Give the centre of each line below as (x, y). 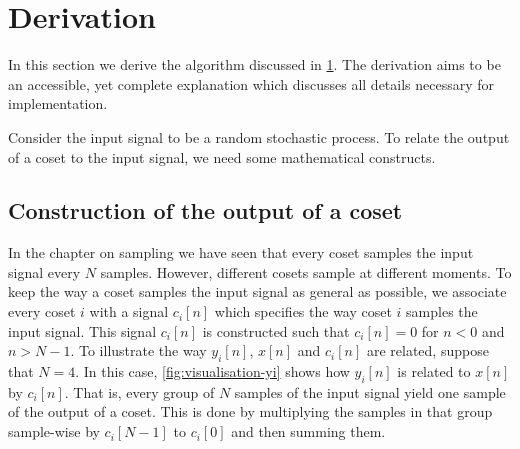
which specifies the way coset (303, 311)
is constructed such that (276, 330)
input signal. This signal (82, 330)
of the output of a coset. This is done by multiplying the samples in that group (250, 411)
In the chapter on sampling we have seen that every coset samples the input (241, 252)
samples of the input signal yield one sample (370, 391)
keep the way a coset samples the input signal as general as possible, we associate (257, 291)
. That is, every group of (139, 391)
